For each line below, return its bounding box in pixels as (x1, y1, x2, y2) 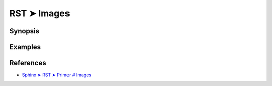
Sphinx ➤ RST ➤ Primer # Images (22, 72, 92, 78)
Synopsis (9, 27, 40, 35)
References (9, 59, 46, 67)
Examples (9, 43, 41, 51)
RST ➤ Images (9, 8, 70, 19)
